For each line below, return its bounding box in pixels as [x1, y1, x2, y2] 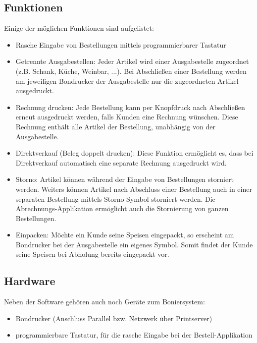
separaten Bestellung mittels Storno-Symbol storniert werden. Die [15, 193, 215, 204]
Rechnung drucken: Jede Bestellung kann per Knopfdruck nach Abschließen [15, 102, 245, 112]
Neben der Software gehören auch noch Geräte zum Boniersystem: [4, 296, 205, 307]
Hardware [4, 273, 55, 288]
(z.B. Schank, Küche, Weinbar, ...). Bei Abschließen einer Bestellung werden [15, 65, 247, 76]
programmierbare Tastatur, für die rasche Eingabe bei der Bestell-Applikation [15, 330, 253, 340]
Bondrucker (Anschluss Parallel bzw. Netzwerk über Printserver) [15, 313, 212, 323]
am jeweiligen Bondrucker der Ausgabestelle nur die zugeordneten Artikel [15, 75, 239, 86]
